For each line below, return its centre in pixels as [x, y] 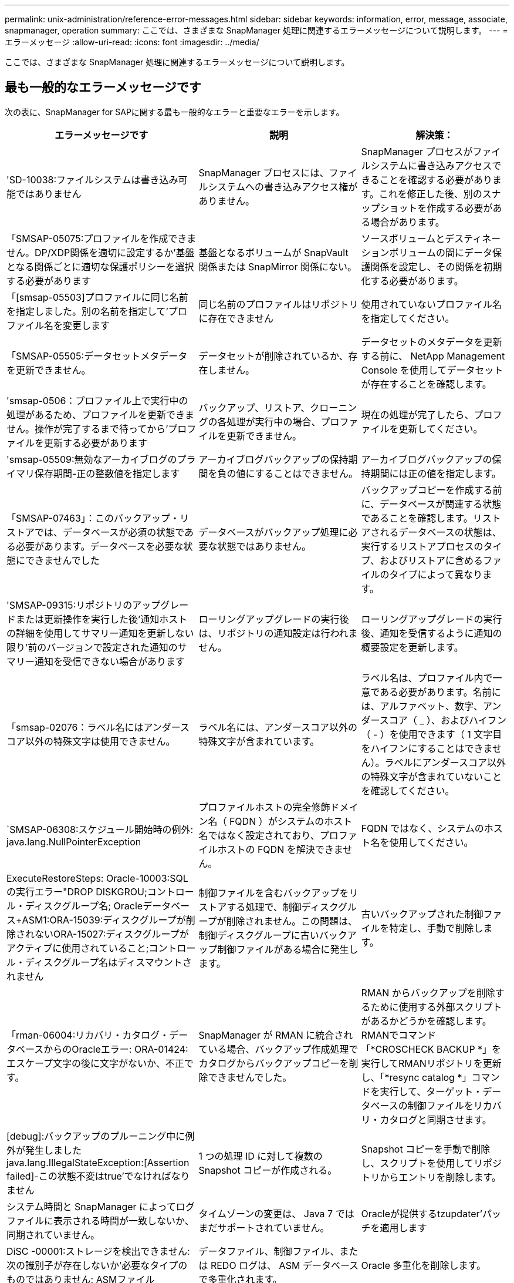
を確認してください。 [408, 790]
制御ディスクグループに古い [259, 935]
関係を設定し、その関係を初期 [436, 266]
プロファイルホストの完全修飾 [264, 807]
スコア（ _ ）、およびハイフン [443, 720]
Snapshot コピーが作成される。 [268, 1170]
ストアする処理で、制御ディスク [268, 907]
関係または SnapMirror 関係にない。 [278, 266]
